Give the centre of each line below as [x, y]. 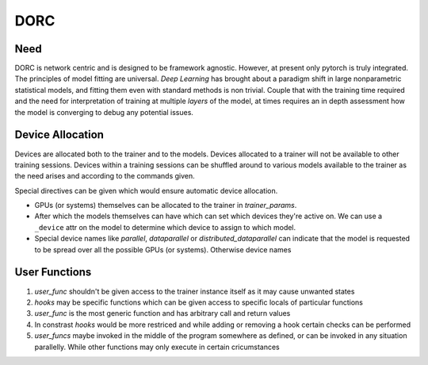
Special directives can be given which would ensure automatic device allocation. [146, 190]
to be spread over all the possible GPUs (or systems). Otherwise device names [163, 249]
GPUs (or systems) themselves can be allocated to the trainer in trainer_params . [166, 206]
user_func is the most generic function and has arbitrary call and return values [162, 313]
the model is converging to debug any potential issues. [104, 112]
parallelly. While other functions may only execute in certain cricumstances [157, 347]
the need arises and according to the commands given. [105, 176]
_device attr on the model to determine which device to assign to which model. [165, 227]
